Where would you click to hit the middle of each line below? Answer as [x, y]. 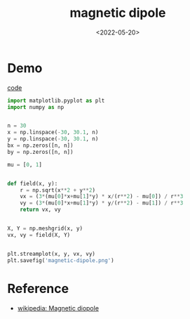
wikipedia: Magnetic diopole [58, 308]
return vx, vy [40, 210]
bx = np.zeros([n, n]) [40, 145]
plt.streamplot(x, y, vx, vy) [52, 254]
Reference [38, 288]
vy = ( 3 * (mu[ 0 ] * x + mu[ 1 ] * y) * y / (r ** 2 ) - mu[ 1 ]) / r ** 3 [102, 203]
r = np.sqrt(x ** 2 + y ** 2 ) [58, 190]
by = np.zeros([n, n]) [40, 152]
